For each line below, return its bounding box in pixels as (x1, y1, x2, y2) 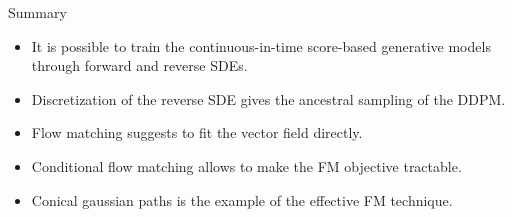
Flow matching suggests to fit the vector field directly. (31, 122, 363, 143)
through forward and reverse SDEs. (31, 55, 248, 76)
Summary (8, 2, 67, 22)
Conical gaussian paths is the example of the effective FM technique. (31, 189, 453, 210)
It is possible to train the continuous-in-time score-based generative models (31, 35, 491, 56)
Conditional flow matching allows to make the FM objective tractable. (31, 155, 462, 176)
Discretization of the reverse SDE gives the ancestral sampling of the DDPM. (31, 88, 506, 109)
